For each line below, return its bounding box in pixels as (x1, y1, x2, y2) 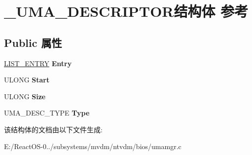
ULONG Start (4, 75, 50, 85)
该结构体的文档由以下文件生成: (4, 124, 103, 134)
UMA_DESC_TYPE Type (4, 108, 90, 118)
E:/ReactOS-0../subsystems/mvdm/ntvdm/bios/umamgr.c (4, 141, 181, 151)
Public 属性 (4, 35, 62, 50)
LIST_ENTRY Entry (4, 58, 72, 68)
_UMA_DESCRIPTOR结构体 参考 (4, 1, 249, 21)
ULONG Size (4, 91, 46, 101)
